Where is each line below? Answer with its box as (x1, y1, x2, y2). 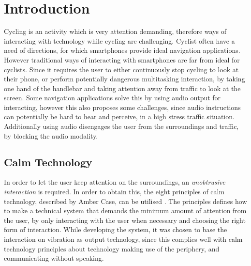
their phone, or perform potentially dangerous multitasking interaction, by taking (4, 74, 245, 84)
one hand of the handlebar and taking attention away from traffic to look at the (4, 83, 241, 93)
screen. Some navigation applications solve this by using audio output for (4, 93, 221, 103)
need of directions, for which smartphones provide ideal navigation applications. (4, 45, 240, 55)
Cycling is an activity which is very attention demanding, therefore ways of (4, 26, 227, 36)
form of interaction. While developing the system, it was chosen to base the (4, 224, 227, 235)
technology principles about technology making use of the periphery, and (4, 243, 220, 253)
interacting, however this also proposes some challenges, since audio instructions (4, 102, 241, 112)
